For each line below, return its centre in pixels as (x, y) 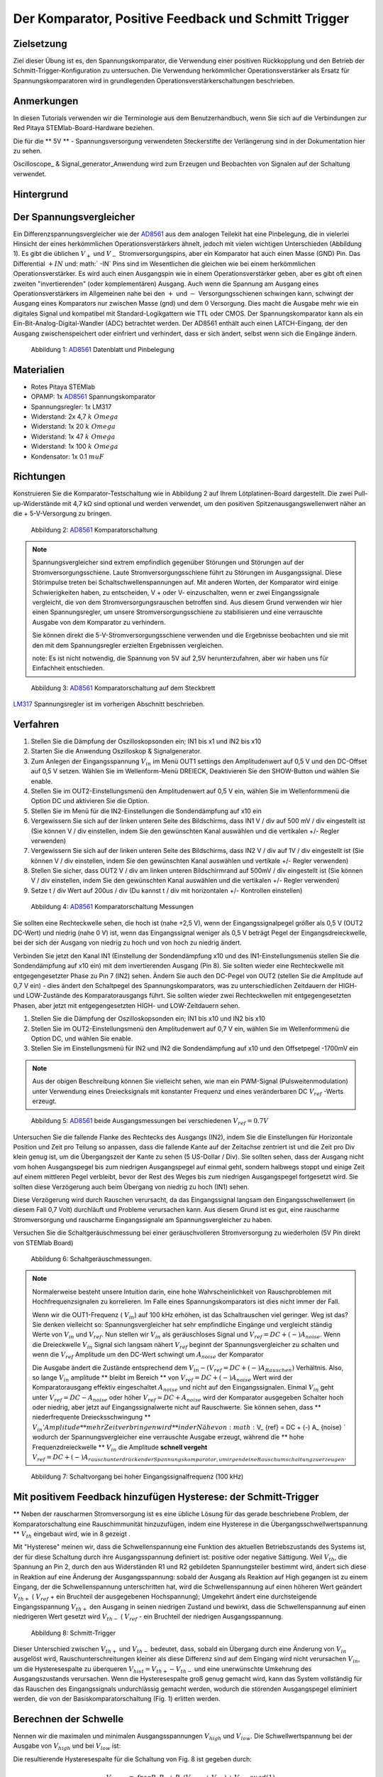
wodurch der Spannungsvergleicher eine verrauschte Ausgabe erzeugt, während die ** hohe (168, 1437)
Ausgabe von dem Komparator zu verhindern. (99, 622)
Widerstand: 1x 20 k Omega (73, 426)
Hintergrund (41, 194)
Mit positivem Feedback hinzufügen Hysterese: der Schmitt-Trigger (166, 1497)
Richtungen (39, 477)
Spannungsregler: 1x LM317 (71, 407)
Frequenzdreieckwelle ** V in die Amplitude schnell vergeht (120, 1448)
